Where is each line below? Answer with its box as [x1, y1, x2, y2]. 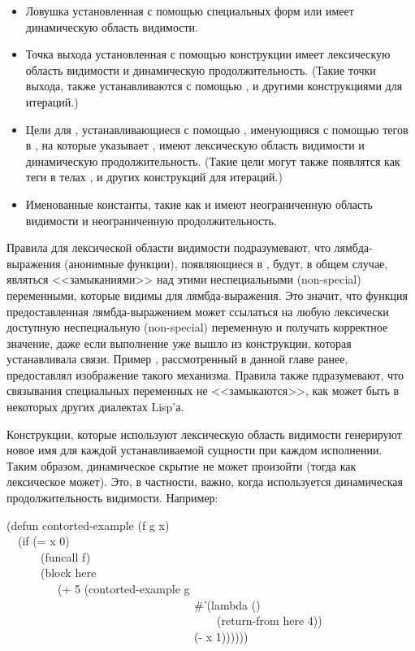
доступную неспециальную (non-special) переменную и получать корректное [6, 319, 388, 336]
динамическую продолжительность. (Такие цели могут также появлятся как [25, 152, 400, 169]
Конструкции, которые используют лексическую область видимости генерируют [6, 425, 402, 442]
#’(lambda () [193, 596, 261, 613]
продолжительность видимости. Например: [6, 489, 218, 506]
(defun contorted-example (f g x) [6, 516, 170, 533]
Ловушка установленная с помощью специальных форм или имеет [25, 2, 354, 19]
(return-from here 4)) [216, 612, 322, 629]
